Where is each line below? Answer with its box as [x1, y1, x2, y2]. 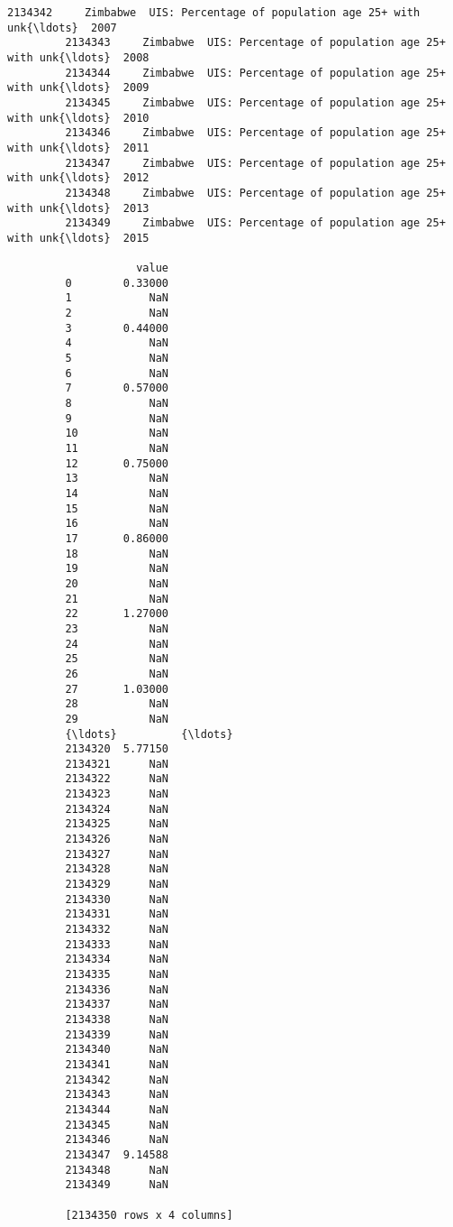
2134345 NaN [65, 1118, 168, 1131]
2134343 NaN [65, 1088, 168, 1102]
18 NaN [65, 547, 168, 560]
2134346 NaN [65, 1133, 168, 1147]
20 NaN [65, 577, 168, 590]
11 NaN [65, 442, 168, 456]
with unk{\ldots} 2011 [7, 141, 149, 154]
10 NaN [65, 427, 168, 440]
